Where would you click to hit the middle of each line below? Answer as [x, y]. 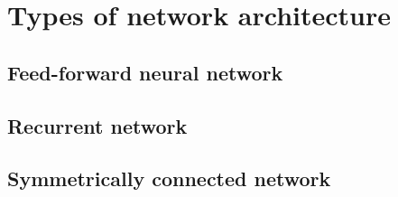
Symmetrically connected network [169, 178]
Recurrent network [97, 125]
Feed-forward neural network [145, 72]
